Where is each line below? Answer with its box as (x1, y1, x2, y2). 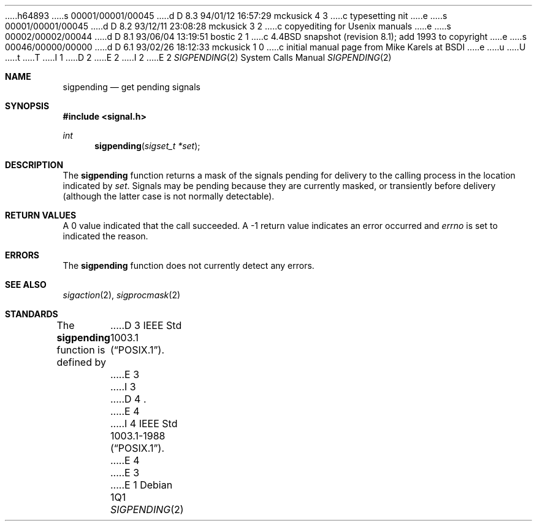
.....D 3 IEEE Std (110, 319, 182, 331)
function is (56, 344, 105, 356)
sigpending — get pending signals (63, 82, 200, 92)
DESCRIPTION (5, 160, 64, 170)
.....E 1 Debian (110, 479, 173, 491)
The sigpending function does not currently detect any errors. (63, 260, 314, 271)
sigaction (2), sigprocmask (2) (63, 290, 181, 300)
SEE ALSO (5, 279, 47, 290)
